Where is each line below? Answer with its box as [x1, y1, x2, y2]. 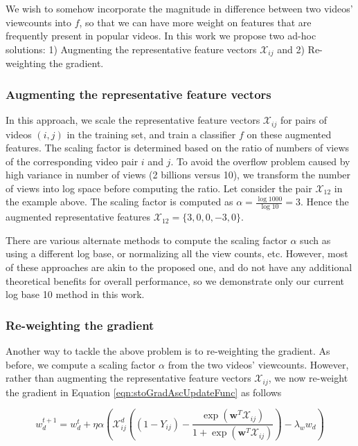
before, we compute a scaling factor [6, 357, 156, 371]
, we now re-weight [268, 371, 348, 385]
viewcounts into [6, 15, 71, 29]
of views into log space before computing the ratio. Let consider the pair [6, 180, 312, 195]
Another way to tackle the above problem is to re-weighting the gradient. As [6, 344, 330, 358]
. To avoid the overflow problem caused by [170, 154, 350, 168]
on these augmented [247, 127, 332, 141]
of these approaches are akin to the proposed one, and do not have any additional [6, 260, 352, 275]
